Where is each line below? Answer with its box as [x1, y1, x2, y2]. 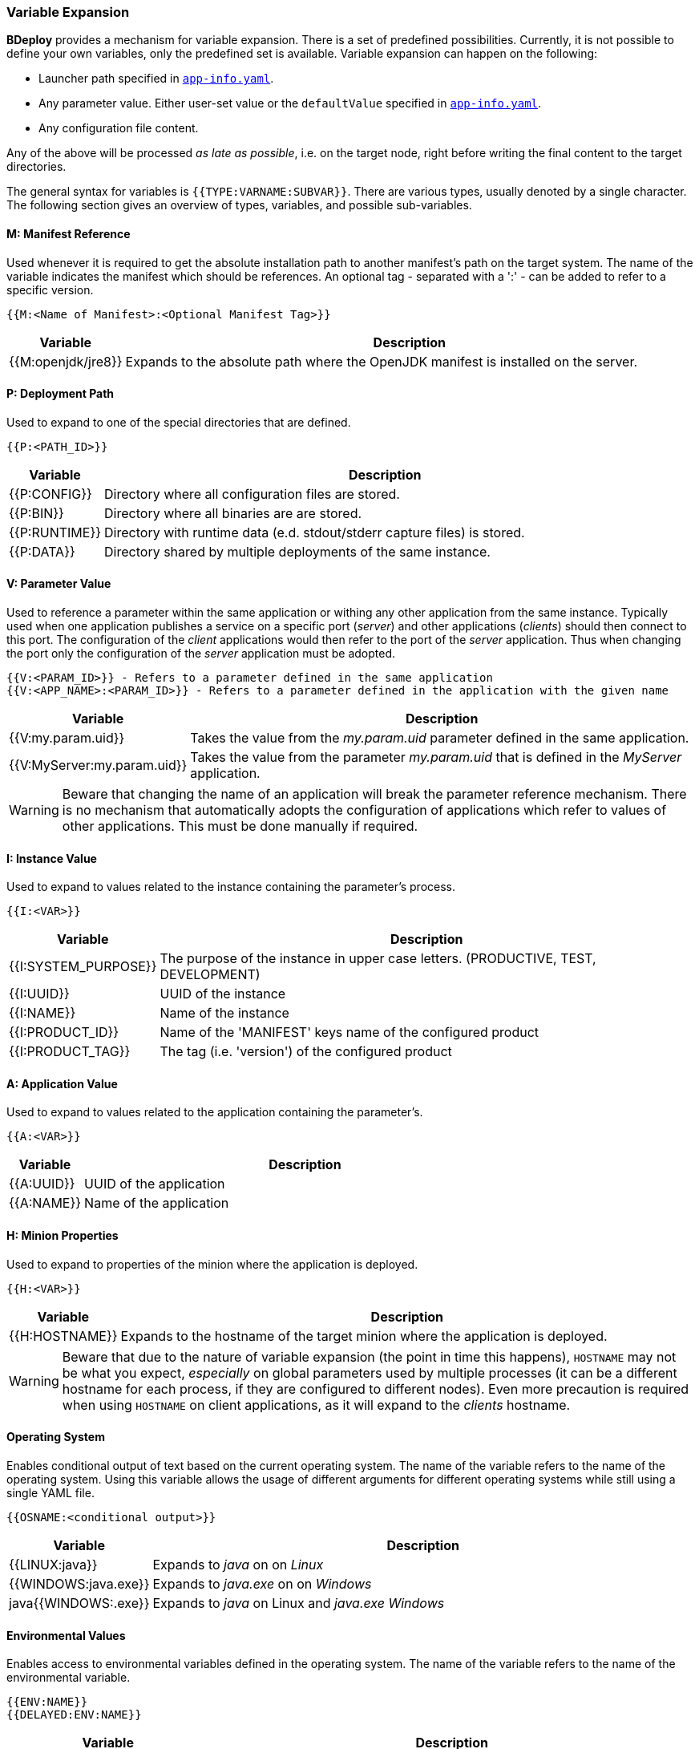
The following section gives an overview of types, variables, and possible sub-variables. [6, 198, 472, 213]
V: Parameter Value [6, 577, 111, 591]
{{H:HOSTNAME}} [9, 1327, 118, 1344]
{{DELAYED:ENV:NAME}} [6, 1708, 142, 1722]
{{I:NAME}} [9, 1005, 76, 1022]
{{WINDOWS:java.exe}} [9, 1575, 150, 1592]
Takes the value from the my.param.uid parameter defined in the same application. [190, 730, 689, 747]
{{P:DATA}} [9, 543, 75, 560]
